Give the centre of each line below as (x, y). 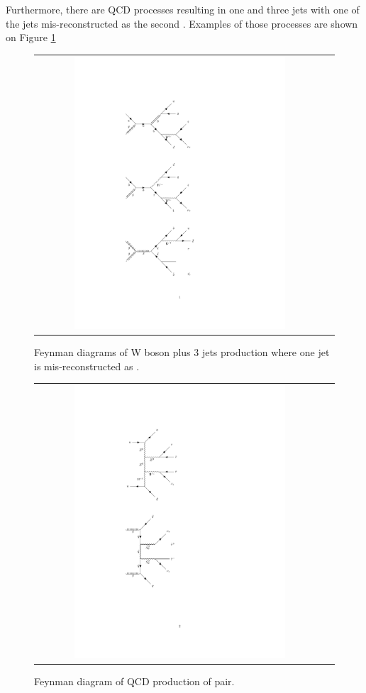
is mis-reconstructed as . (87, 366)
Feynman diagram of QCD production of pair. (134, 681)
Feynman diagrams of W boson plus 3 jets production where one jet (182, 352)
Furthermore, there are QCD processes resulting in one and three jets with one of (183, 9)
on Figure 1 (31, 37)
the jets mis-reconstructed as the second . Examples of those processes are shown (182, 23)
